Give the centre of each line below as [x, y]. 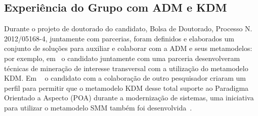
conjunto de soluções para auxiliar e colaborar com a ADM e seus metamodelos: [128, 48]
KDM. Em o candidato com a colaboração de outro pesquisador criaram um [125, 78]
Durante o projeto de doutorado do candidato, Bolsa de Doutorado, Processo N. [128, 28]
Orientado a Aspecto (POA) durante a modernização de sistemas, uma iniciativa [129, 98]
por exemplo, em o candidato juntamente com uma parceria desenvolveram [122, 58]
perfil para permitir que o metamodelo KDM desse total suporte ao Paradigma [126, 88]
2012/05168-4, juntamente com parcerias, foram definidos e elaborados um [119, 38]
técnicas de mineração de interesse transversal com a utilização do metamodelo [126, 68]
